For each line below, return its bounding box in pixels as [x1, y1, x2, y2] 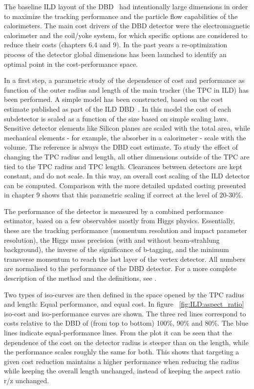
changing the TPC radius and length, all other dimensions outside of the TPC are [4, 151, 250, 161]
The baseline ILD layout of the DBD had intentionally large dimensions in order [4, 1, 248, 11]
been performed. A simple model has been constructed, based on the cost [4, 94, 223, 104]
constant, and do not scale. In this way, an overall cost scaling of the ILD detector [4, 171, 250, 181]
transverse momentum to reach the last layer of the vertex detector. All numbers [4, 253, 246, 264]
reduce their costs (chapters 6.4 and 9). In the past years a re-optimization [4, 39, 228, 50]
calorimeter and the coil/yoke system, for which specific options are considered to [4, 30, 248, 40]
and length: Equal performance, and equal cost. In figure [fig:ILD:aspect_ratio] [4, 299, 244, 309]
